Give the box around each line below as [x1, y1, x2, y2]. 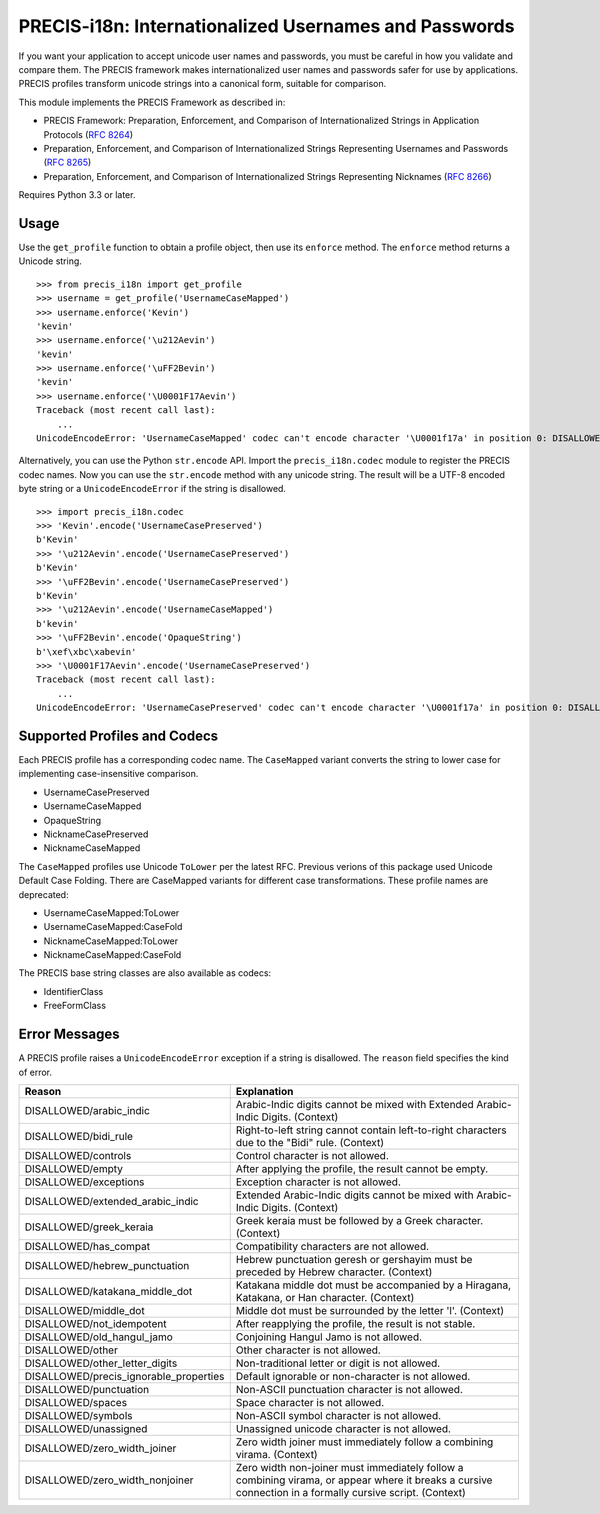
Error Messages [18, 1026, 120, 1043]
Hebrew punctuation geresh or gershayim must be [235, 1252, 473, 1266]
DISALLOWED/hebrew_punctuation [24, 1258, 190, 1272]
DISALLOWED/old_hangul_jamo [24, 1330, 174, 1344]
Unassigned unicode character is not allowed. [235, 1421, 452, 1435]
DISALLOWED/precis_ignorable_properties [24, 1369, 225, 1383]
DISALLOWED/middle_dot [24, 1303, 145, 1317]
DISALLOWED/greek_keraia [24, 1220, 154, 1234]
